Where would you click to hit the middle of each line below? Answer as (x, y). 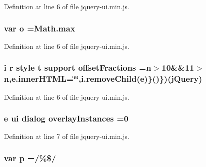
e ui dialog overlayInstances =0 (66, 118)
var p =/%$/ (30, 158)
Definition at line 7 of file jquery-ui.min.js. (67, 136)
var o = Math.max (40, 28)
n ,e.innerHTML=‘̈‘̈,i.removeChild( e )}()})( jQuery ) (103, 79)
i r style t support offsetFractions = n (78, 68)
